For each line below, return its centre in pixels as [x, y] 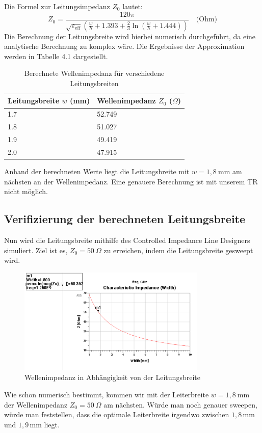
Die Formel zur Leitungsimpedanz [57, 6]
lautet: [133, 6]
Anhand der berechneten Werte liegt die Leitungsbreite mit [97, 171]
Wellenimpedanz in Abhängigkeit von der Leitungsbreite [112, 377]
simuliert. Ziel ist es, [36, 250]
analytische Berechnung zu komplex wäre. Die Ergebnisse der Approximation [124, 46]
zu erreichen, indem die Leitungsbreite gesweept [178, 250]
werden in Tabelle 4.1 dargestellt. [56, 56]
